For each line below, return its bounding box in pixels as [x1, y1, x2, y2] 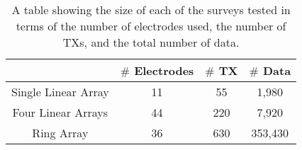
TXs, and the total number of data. [62, 34, 240, 50]
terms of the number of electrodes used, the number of [16, 18, 286, 34]
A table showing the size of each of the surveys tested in [11, 1, 291, 18]
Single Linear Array [11, 83, 109, 100]
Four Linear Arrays [12, 104, 108, 120]
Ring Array [32, 125, 89, 141]
